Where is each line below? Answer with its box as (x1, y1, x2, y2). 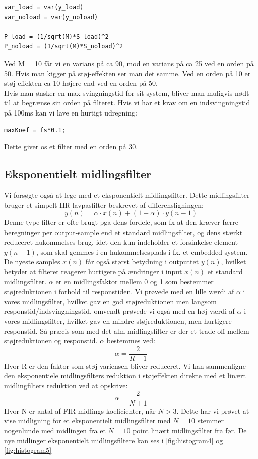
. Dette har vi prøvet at (176, 405, 249, 416)
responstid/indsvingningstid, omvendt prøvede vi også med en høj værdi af (4, 306, 235, 316)
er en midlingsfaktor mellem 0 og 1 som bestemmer (55, 276, 214, 286)
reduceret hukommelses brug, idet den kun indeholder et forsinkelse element (4, 237, 238, 247)
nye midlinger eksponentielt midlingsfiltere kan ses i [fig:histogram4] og (4, 435, 223, 445)
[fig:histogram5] (4, 445, 52, 455)
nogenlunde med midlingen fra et (4, 425, 106, 435)
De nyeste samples (4, 256, 60, 267)
